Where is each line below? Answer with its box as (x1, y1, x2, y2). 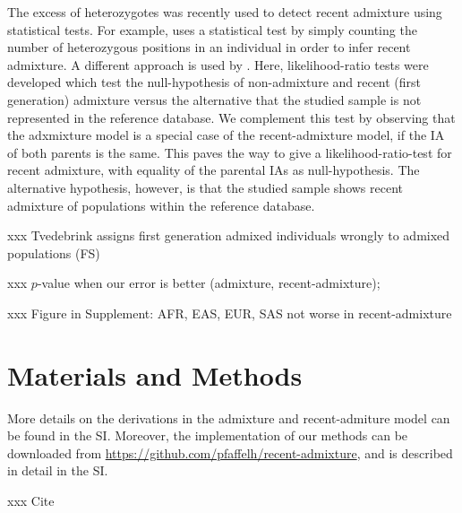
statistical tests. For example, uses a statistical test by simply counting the (7, 20, 417, 39)
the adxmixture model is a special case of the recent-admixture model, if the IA (7, 126, 445, 144)
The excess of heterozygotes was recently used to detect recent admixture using (7, 3, 442, 21)
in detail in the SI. (7, 461, 108, 480)
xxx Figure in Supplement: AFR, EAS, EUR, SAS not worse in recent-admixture (7, 303, 452, 322)
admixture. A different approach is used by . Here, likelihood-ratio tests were (7, 55, 429, 74)
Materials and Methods (7, 356, 303, 393)
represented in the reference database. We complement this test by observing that (7, 108, 456, 126)
